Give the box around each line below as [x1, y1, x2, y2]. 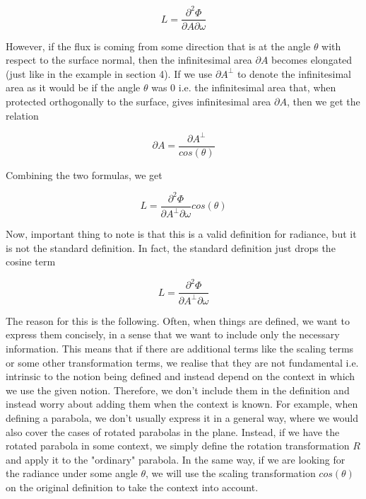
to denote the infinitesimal [237, 66, 352, 81]
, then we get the [286, 93, 360, 108]
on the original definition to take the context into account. [6, 480, 259, 494]
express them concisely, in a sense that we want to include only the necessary [6, 327, 340, 342]
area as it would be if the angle [6, 80, 141, 95]
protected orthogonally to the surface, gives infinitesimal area [6, 93, 271, 108]
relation [6, 108, 39, 122]
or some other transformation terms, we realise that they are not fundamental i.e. [6, 355, 359, 369]
